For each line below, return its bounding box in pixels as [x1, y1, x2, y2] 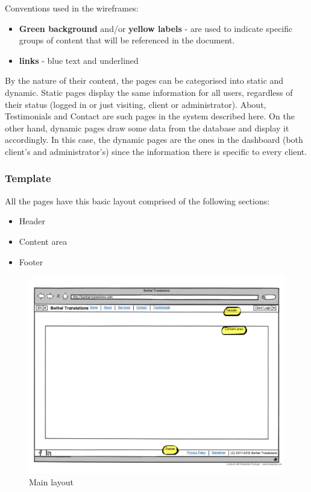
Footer [19, 255, 43, 268]
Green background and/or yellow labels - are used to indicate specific [19, 22, 293, 34]
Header [19, 215, 46, 227]
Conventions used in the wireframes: [5, 2, 139, 14]
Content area [19, 235, 68, 247]
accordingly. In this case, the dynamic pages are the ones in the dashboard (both [5, 133, 303, 146]
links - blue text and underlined [19, 54, 139, 66]
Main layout [29, 476, 74, 488]
